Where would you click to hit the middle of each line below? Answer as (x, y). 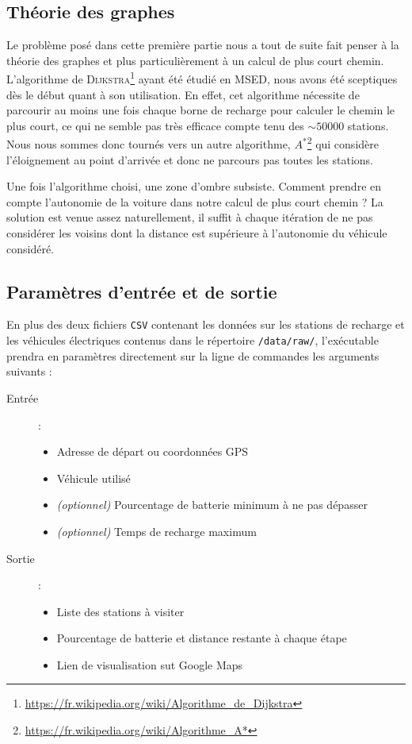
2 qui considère (343, 143)
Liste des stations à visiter (120, 611)
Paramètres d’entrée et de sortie (142, 291)
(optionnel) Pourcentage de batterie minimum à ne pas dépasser (212, 505)
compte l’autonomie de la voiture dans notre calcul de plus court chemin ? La (195, 201)
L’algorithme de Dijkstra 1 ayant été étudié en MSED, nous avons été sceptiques (202, 78)
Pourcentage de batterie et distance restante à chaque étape (202, 638)
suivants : (29, 371)
